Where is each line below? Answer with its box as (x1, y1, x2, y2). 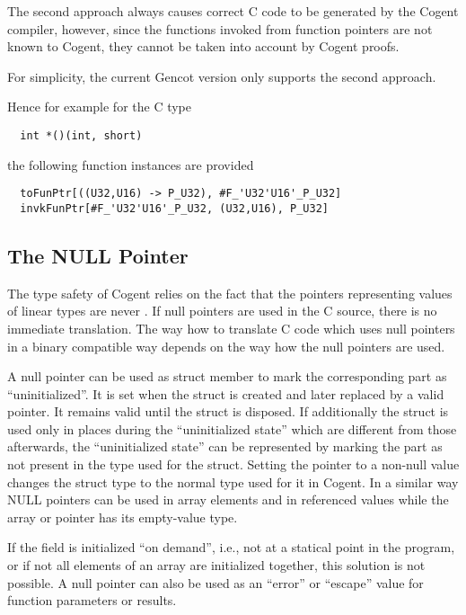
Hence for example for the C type (7, 97, 192, 116)
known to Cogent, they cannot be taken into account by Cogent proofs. (7, 37, 400, 56)
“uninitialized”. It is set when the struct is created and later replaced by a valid (7, 384, 444, 403)
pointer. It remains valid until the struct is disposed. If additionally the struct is (7, 402, 449, 421)
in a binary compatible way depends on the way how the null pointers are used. (7, 336, 445, 355)
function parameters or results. (7, 591, 177, 610)
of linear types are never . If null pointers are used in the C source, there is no (7, 301, 437, 320)
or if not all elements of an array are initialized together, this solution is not (7, 556, 426, 575)
